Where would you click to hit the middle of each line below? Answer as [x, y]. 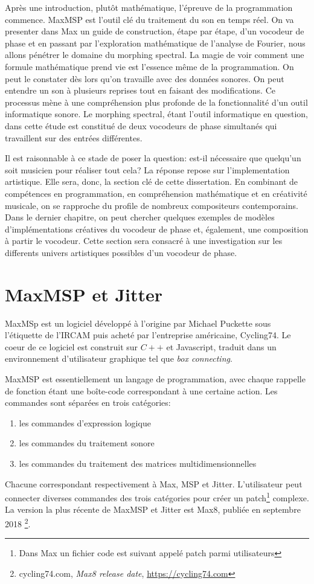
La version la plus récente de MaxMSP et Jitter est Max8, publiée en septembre [153, 509]
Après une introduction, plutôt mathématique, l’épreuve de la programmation [149, 7]
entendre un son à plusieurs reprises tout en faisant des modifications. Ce [140, 90]
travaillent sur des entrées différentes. [74, 137]
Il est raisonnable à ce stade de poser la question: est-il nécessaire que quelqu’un [153, 158]
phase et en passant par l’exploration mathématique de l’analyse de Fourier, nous [155, 43]
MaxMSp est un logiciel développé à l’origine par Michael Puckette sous [138, 323]
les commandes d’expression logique [85, 422]
